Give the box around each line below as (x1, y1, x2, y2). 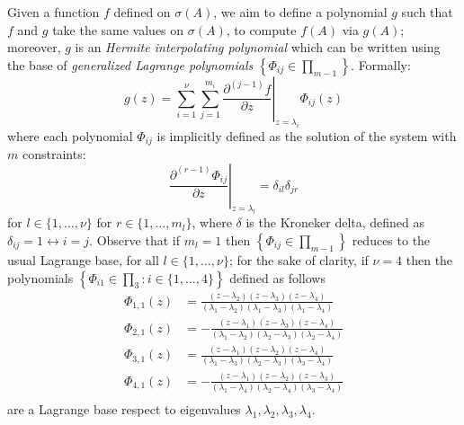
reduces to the (352, 230, 431, 249)
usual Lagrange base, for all (7, 250, 159, 269)
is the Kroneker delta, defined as (245, 213, 425, 232)
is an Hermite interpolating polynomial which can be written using (75, 38, 441, 57)
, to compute (226, 20, 297, 39)
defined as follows (229, 268, 326, 287)
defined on (113, 3, 171, 21)
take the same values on (52, 20, 184, 39)
